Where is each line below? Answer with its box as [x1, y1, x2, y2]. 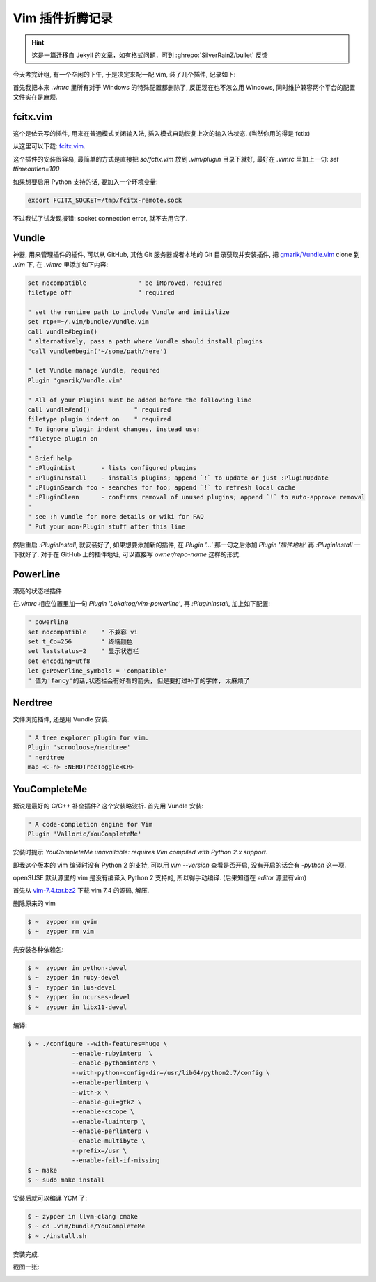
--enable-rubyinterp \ [71, 1049, 153, 1057]
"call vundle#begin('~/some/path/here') [27, 347, 167, 355]
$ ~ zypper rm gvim [27, 918, 97, 925]
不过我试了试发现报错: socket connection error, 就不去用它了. [13, 214, 188, 222]
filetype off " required [27, 289, 175, 297]
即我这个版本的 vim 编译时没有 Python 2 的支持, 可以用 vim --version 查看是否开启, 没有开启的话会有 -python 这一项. [13, 861, 347, 869]
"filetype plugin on [27, 435, 97, 443]
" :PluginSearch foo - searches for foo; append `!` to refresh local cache [27, 484, 296, 492]
